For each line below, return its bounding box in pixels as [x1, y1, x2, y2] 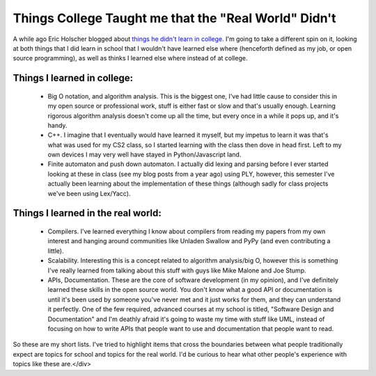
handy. [47, 121, 68, 129]
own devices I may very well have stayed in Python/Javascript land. [47, 150, 242, 159]
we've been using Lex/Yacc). [47, 189, 131, 197]
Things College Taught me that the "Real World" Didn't [13, 10, 336, 26]
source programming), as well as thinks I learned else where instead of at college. [13, 54, 248, 63]
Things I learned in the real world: [13, 207, 162, 219]
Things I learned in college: [13, 72, 134, 84]
